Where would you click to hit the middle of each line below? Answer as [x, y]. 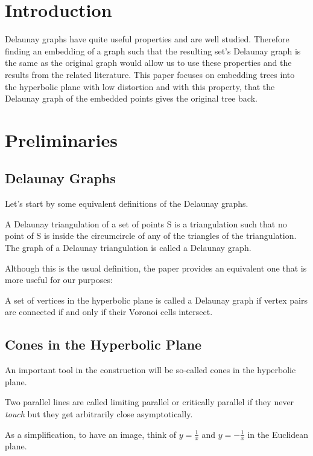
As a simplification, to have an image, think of [91, 434]
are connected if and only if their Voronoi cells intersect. [109, 312]
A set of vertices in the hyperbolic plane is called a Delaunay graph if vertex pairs [156, 300]
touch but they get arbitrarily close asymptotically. [99, 414]
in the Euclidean [278, 434]
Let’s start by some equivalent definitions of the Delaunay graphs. [127, 204]
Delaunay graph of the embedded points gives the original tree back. [131, 98]
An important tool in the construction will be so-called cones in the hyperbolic [150, 370]
